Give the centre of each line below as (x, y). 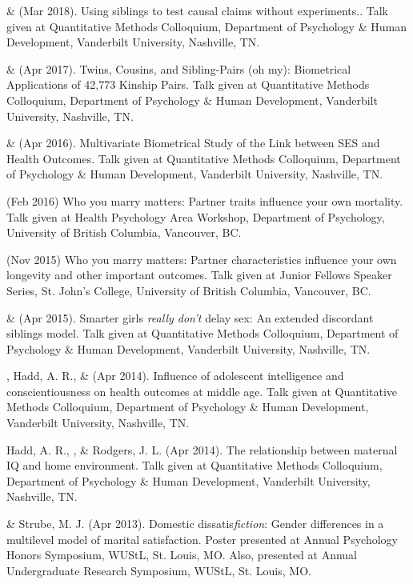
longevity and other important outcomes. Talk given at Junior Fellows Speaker (199, 275)
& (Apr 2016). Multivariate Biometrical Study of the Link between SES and (193, 143)
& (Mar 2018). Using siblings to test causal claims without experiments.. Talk (197, 10)
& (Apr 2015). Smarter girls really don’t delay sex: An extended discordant (190, 317)
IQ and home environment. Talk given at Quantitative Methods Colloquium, (194, 465)
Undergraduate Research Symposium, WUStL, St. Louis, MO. (159, 570)
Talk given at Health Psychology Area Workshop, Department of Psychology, (196, 216)
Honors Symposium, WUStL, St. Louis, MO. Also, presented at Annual (182, 555)
